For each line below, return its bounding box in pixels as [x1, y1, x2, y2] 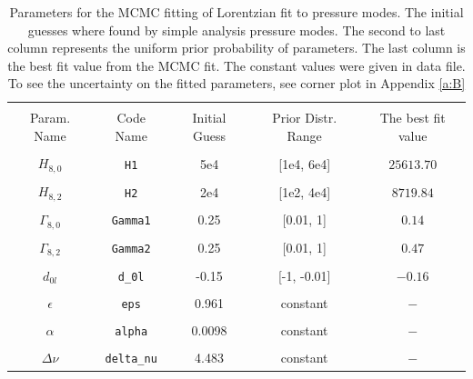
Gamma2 [111, 243, 151, 256]
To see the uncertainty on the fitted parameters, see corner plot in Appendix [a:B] [7, 74, 466, 93]
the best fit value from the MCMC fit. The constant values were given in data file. [7, 55, 466, 75]
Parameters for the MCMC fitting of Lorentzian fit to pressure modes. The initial [9, 3, 464, 21]
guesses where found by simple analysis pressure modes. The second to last [27, 20, 446, 39]
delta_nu [105, 353, 157, 366]
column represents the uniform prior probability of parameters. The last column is [7, 38, 466, 57]
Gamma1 [111, 214, 151, 228]
